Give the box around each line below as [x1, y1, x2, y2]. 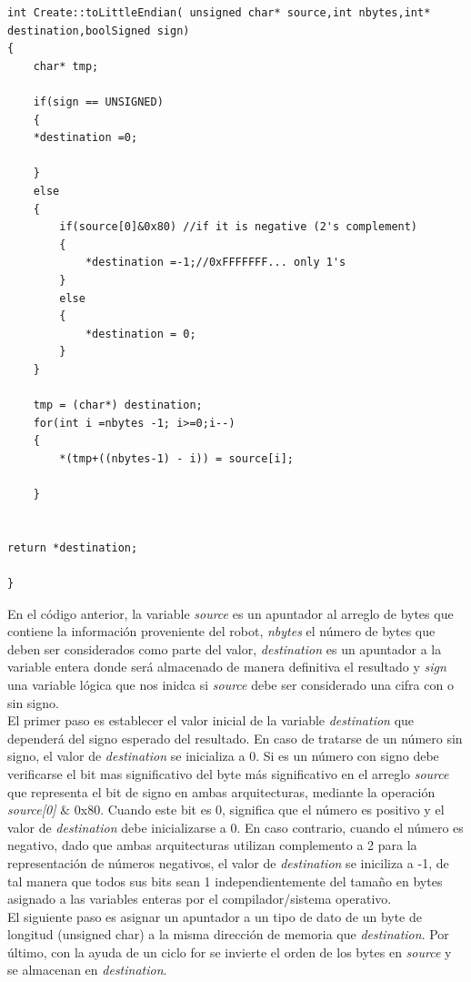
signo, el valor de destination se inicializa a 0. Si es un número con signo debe [7, 746, 439, 765]
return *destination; [7, 541, 138, 554]
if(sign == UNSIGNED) [33, 95, 164, 108]
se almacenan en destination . [7, 960, 167, 979]
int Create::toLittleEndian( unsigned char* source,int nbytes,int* [7, 6, 431, 19]
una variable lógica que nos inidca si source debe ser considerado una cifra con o [7, 674, 454, 693]
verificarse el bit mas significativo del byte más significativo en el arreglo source [7, 764, 449, 783]
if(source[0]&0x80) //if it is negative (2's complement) [59, 220, 418, 234]
